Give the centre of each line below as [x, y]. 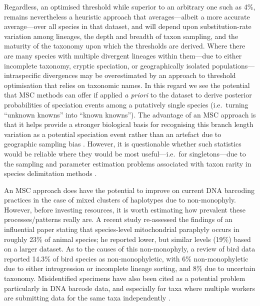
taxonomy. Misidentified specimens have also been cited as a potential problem [125, 278]
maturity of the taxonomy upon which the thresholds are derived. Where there [125, 46]
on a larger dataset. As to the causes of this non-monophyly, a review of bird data [130, 249]
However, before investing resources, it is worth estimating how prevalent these [125, 209]
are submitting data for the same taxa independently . [87, 298]
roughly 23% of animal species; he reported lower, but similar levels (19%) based [127, 239]
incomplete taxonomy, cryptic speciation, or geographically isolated [107, 65]
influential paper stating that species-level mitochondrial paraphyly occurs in [122, 229]
